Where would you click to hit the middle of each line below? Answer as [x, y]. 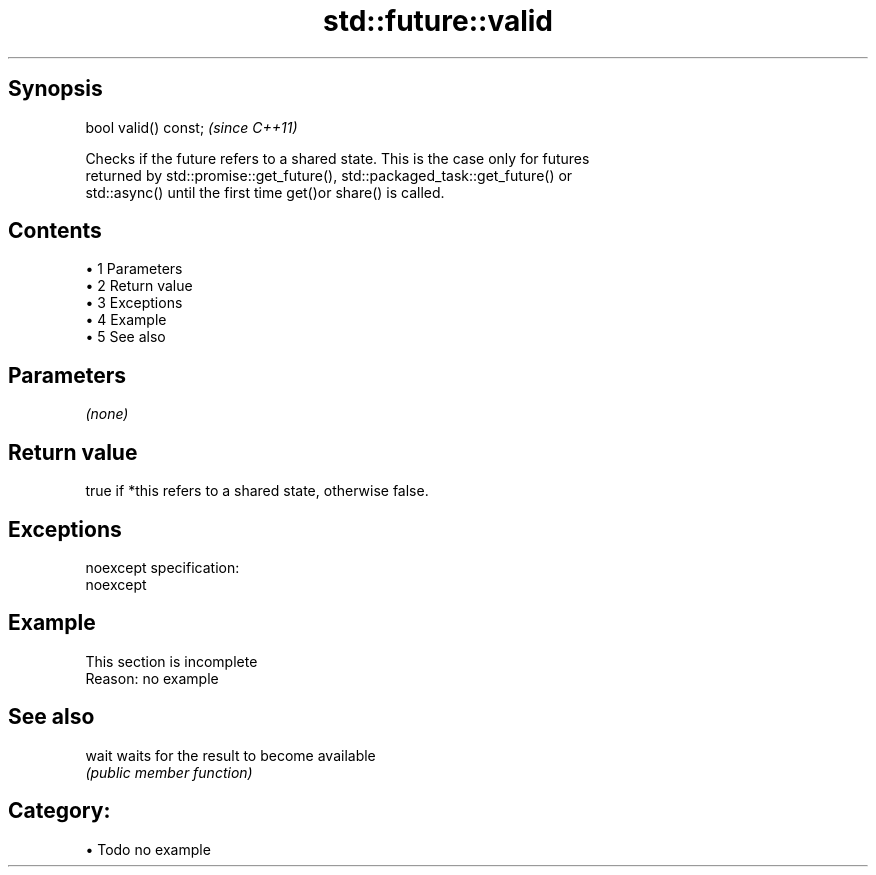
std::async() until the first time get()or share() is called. [265, 192]
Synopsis [55, 89]
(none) [107, 414]
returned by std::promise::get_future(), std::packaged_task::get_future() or [329, 175]
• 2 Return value [139, 286]
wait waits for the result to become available [230, 755]
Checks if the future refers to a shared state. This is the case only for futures [337, 158]
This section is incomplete [171, 661]
